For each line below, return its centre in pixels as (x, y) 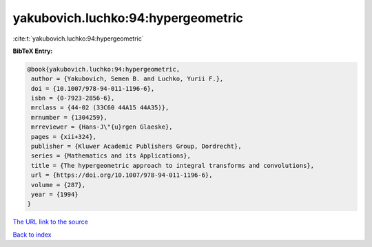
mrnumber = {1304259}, (70, 117)
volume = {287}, (59, 185)
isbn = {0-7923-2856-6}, (73, 98)
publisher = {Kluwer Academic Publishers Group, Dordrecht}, (136, 147)
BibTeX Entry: (33, 51)
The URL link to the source (51, 222)
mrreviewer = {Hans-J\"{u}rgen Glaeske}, (102, 127)
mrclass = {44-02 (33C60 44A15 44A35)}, (100, 108)
